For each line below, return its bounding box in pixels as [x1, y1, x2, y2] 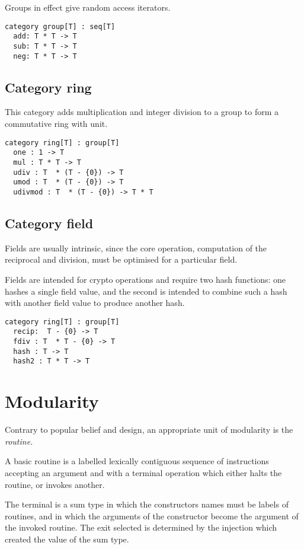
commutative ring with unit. [5, 117, 108, 130]
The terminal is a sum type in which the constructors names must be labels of [5, 498, 289, 510]
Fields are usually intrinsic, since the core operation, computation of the [5, 241, 267, 254]
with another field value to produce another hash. [5, 296, 185, 309]
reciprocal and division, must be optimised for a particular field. [5, 253, 238, 266]
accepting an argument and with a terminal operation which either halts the [5, 466, 282, 478]
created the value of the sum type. [5, 532, 129, 545]
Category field [5, 213, 94, 232]
